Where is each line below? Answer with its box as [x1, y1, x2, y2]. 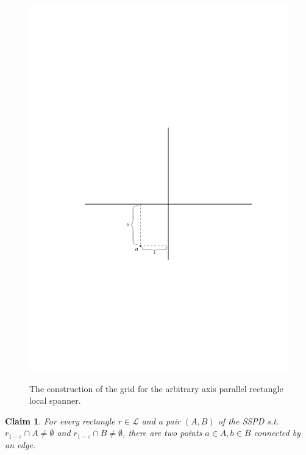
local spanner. [29, 394, 81, 407]
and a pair [141, 414, 180, 427]
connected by [254, 426, 301, 439]
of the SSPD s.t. [218, 414, 279, 427]
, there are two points [123, 426, 202, 439]
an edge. [5, 438, 36, 451]
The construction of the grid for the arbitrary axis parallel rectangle [29, 382, 283, 395]
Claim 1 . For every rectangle [5, 414, 115, 427]
